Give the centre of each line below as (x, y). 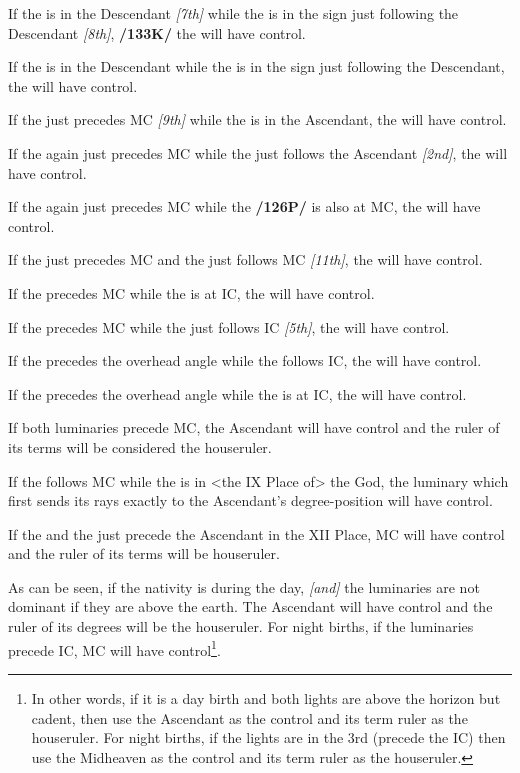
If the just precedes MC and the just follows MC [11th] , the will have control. (245, 259)
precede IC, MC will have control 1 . (114, 648)
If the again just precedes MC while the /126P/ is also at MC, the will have (244, 206)
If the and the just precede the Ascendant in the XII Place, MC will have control (256, 533)
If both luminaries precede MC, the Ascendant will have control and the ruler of (254, 427)
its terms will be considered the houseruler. (140, 446)
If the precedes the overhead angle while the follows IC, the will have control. (245, 360)
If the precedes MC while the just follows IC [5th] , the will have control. (229, 326)
